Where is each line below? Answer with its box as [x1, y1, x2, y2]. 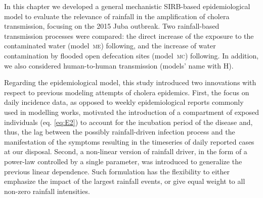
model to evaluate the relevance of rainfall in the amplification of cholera [4, 11, 230, 21]
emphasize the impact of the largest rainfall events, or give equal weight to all [4, 176, 245, 186]
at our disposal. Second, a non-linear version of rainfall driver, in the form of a [4, 146, 247, 157]
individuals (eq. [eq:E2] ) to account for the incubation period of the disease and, [4, 116, 253, 127]
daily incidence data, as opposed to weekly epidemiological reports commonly [4, 97, 244, 107]
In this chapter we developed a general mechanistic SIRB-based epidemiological [4, 1, 250, 11]
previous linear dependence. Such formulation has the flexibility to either [4, 166, 230, 176]
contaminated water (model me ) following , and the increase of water [4, 40, 216, 51]
